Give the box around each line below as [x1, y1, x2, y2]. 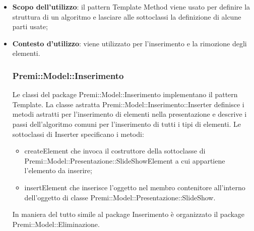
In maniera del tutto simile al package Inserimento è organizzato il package [12, 209, 245, 219]
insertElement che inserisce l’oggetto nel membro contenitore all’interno [24, 182, 245, 192]
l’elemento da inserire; [24, 165, 92, 176]
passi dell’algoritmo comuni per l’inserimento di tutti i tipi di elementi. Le [12, 118, 241, 129]
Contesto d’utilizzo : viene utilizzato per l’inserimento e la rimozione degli [12, 38, 247, 48]
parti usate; [12, 21, 48, 32]
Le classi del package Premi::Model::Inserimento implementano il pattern [12, 89, 238, 100]
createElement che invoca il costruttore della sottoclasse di [24, 145, 206, 156]
